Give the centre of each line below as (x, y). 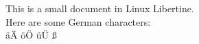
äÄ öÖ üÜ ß (31, 35)
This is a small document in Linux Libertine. (100, 8)
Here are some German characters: (78, 21)
